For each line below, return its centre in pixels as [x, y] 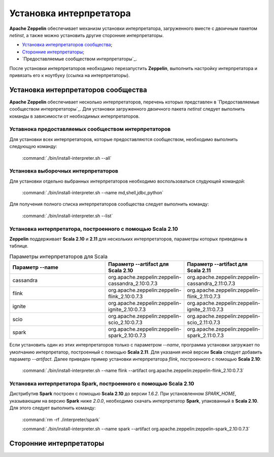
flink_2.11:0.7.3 [204, 297]
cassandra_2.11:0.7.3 [211, 284]
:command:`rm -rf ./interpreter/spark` [61, 419]
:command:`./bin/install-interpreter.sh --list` [67, 216]
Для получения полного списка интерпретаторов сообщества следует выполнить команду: [109, 204]
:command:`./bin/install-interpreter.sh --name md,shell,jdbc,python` [93, 193]
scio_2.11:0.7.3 [204, 323]
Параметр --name [35, 267]
